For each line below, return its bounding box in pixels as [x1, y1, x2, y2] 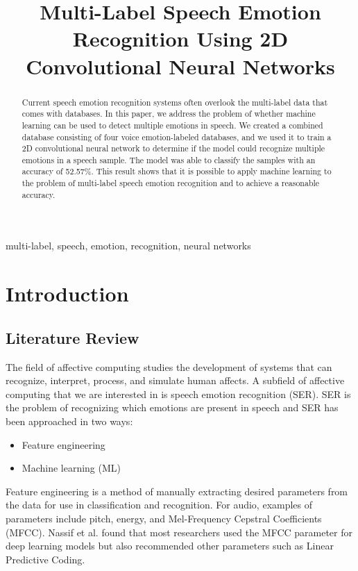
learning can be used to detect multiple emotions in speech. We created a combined [22, 119, 323, 131]
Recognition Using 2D [72, 24, 289, 53]
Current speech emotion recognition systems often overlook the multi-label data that [22, 96, 328, 108]
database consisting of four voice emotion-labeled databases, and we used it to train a [22, 131, 332, 142]
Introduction [6, 279, 129, 308]
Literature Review [6, 326, 139, 348]
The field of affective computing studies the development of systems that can [6, 359, 332, 374]
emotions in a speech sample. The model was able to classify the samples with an [22, 154, 316, 165]
